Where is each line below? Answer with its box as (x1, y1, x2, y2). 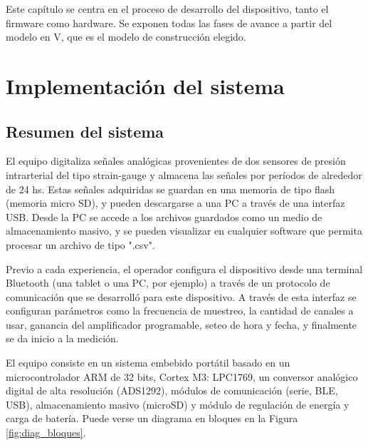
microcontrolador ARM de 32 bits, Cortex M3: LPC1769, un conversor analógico (6, 369, 358, 384)
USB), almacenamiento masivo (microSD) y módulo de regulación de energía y (6, 397, 349, 411)
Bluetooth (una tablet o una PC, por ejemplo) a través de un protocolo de (6, 275, 330, 290)
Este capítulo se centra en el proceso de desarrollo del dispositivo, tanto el (6, 1, 329, 16)
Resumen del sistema (6, 120, 164, 142)
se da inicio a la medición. (6, 331, 119, 346)
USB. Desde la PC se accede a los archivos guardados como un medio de (6, 209, 322, 224)
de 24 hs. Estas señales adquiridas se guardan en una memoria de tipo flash (6, 181, 335, 196)
